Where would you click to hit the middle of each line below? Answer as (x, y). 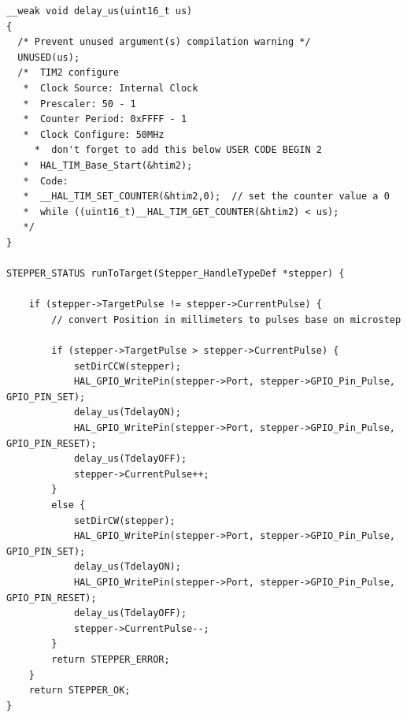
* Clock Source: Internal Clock (111, 88)
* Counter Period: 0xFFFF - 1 (105, 119)
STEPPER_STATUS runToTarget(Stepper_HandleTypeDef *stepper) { (176, 274)
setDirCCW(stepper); (127, 366)
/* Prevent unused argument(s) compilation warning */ (164, 42)
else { (68, 505)
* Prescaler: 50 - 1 (80, 104)
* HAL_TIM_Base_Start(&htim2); (108, 165)
